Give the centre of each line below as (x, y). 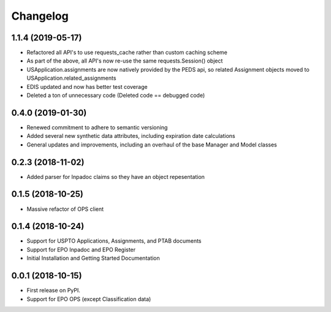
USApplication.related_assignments (71, 78)
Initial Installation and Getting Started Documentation (93, 258)
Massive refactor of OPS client (65, 209)
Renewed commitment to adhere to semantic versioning (97, 127)
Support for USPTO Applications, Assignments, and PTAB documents (114, 241)
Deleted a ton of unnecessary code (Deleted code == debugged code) (116, 96)
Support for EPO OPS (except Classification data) (89, 299)
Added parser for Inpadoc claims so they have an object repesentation (116, 177)
